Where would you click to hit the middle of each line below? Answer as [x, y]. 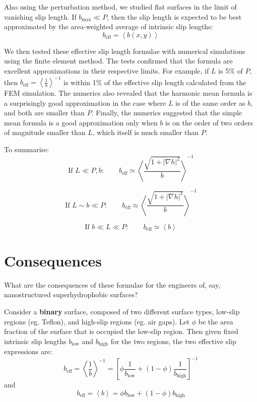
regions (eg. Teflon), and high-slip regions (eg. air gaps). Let [97, 321]
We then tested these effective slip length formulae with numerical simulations [125, 51]
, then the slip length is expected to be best [174, 16]
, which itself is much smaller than [145, 132]
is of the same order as [210, 103]
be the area [216, 321]
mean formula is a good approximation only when [81, 122]
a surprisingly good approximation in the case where [85, 103]
